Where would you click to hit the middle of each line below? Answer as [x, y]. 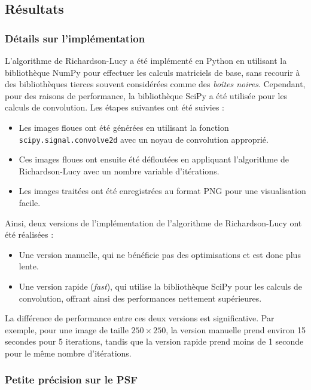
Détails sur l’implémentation [75, 38]
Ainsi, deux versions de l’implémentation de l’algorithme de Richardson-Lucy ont [153, 222]
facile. [30, 202]
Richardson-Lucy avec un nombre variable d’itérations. [119, 171]
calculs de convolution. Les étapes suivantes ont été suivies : [115, 107]
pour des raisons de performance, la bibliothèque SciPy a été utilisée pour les [146, 95]
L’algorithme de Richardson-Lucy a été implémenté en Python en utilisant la [146, 60]
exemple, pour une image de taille [67, 329]
